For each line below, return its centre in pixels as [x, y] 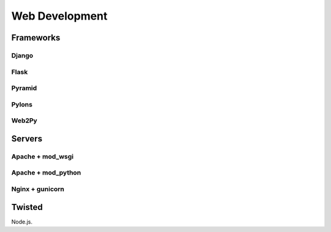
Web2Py [24, 121]
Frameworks [36, 38]
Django [22, 55]
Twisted [27, 207]
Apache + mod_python [46, 173]
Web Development [59, 16]
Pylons [22, 104]
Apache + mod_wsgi [42, 156]
